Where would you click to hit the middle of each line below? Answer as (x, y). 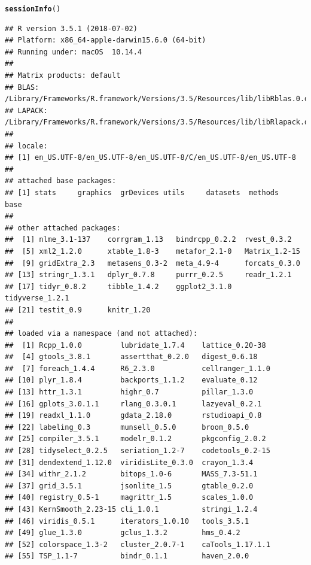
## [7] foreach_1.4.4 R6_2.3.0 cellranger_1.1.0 (138, 368)
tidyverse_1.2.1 (37, 298)
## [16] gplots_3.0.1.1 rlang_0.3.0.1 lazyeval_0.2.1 (133, 404)
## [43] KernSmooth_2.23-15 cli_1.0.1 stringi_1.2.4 (131, 509)
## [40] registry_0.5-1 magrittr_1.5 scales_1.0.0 (129, 498)
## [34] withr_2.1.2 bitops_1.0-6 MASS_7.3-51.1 (131, 474)
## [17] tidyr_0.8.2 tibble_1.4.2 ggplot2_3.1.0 (118, 286)
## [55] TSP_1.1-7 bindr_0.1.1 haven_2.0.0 (127, 556)
